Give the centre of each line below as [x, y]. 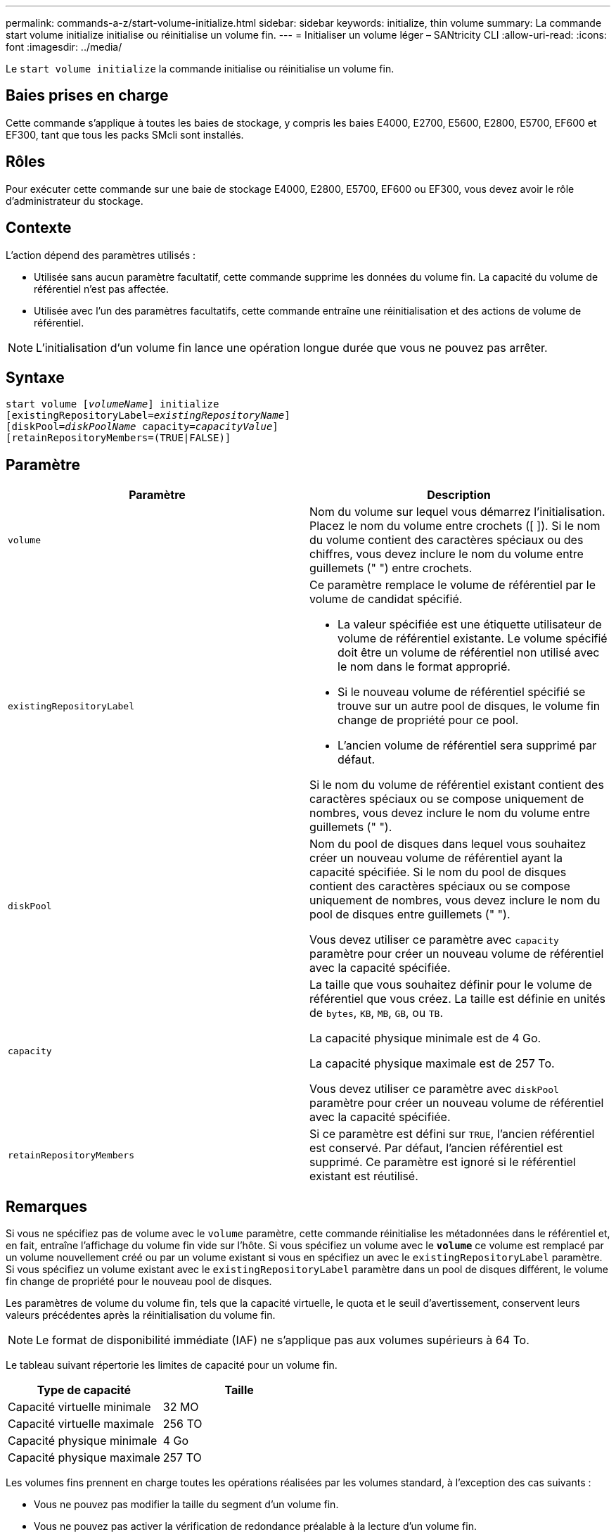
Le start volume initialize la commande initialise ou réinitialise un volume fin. [200, 69]
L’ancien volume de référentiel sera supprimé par [467, 746]
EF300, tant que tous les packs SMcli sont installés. [125, 134]
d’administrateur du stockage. [75, 201]
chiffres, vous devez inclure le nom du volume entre [447, 554]
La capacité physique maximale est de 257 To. [432, 1064]
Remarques [47, 1206]
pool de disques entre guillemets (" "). [410, 915]
